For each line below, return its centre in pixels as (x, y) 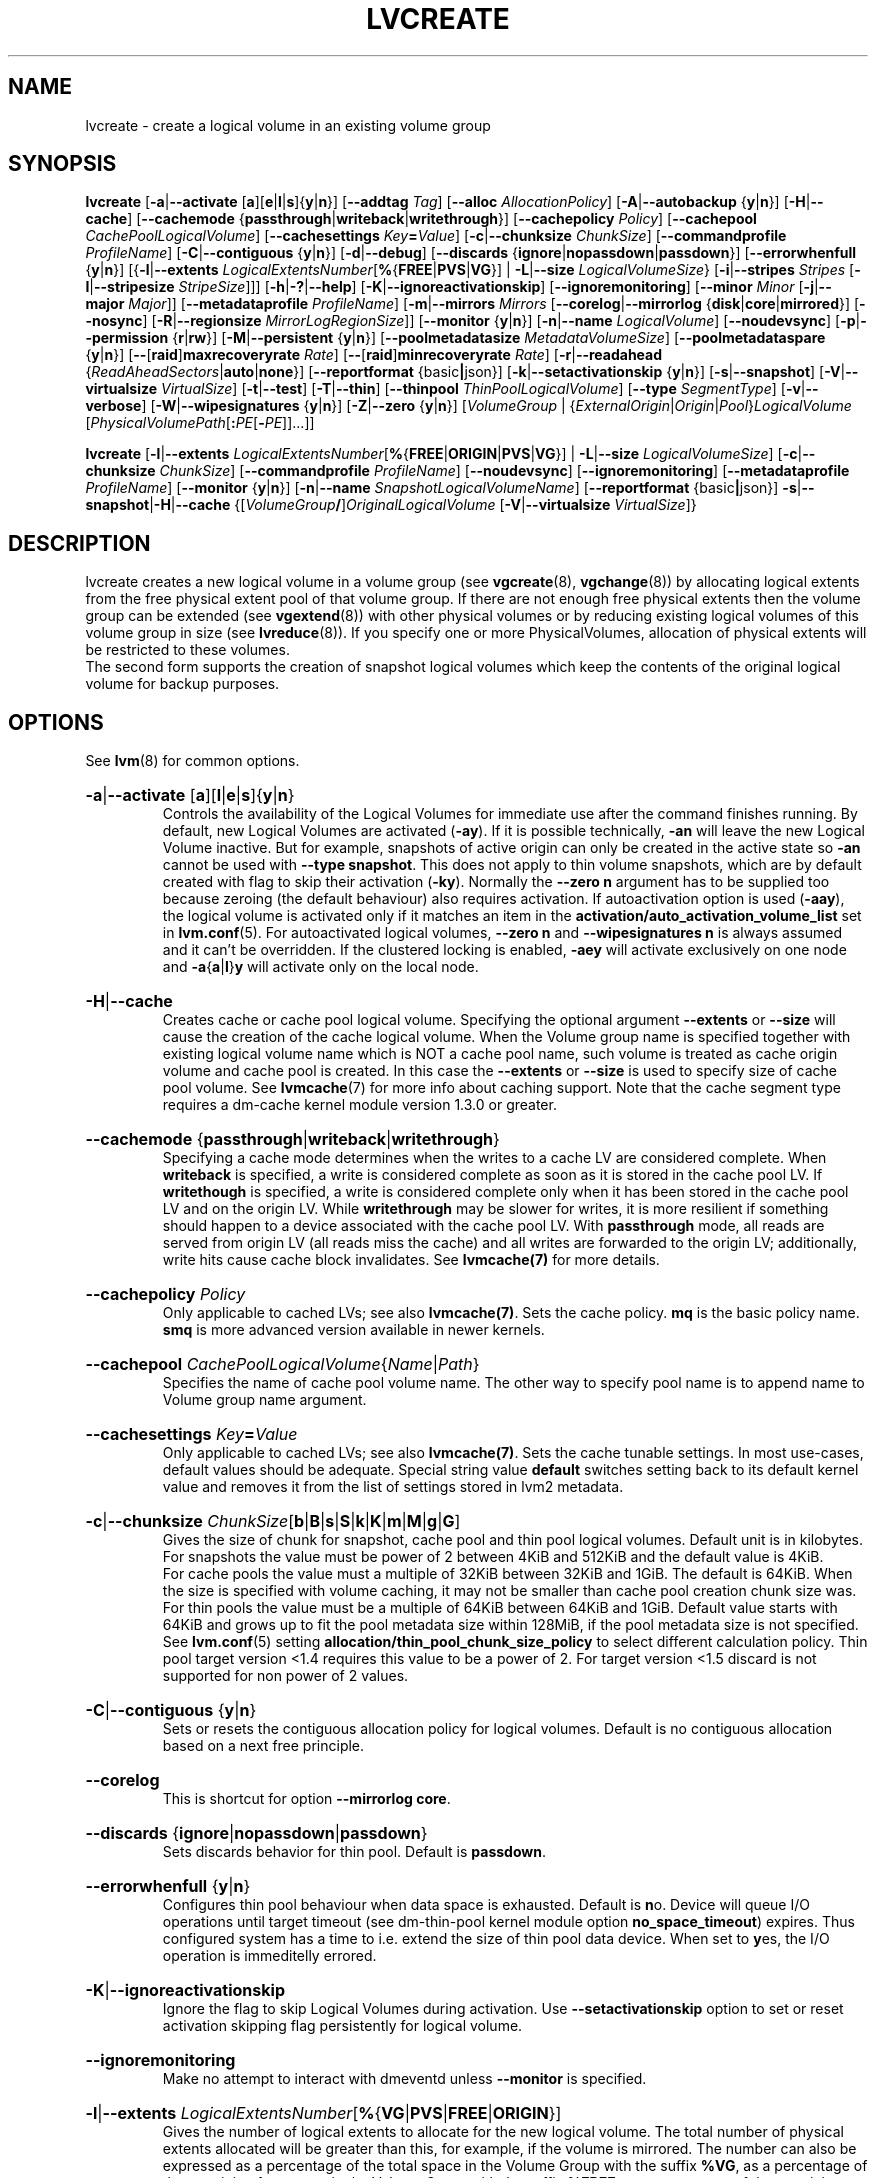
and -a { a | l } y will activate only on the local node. (320, 967)
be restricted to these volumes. (187, 650)
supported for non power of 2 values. (285, 1676)
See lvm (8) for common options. (192, 761)
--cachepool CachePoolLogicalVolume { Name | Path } (282, 1364)
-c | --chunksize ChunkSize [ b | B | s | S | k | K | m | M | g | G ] (273, 1521)
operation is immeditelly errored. (269, 1956)
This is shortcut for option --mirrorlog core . (306, 1799)
